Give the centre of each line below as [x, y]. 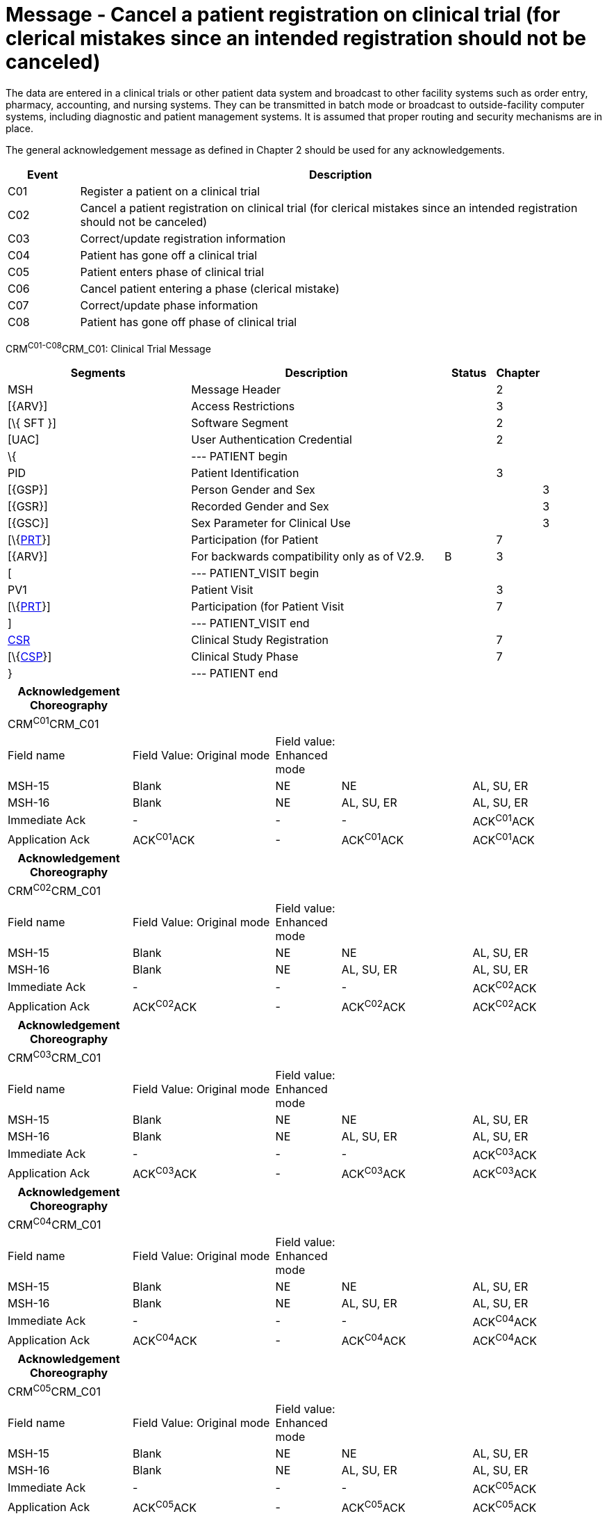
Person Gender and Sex [253, 490]
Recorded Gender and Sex [260, 507]
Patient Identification [245, 473]
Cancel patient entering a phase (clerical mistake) [210, 288]
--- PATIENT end [235, 674]
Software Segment [240, 423]
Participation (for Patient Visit [268, 607]
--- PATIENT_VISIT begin [255, 573]
